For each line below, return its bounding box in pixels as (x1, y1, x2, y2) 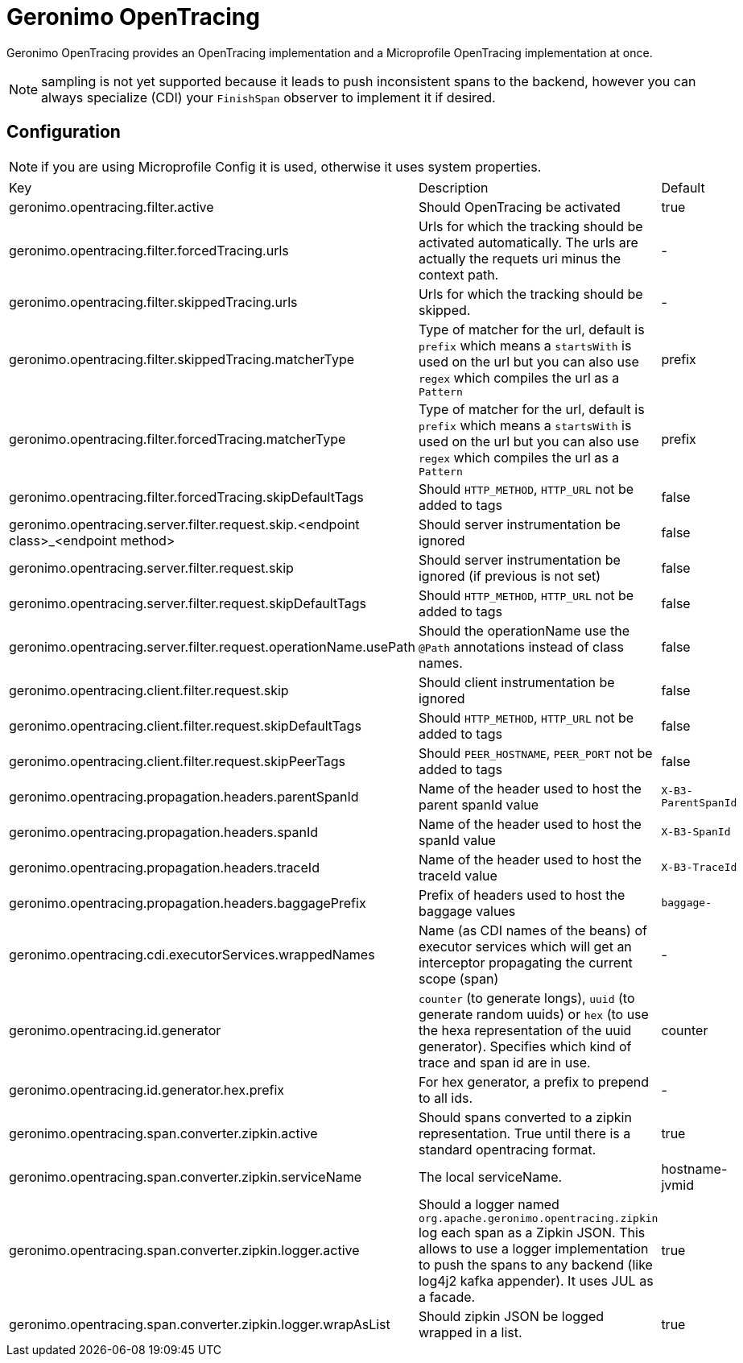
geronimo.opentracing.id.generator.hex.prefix (9, 1081, 285, 1098)
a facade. (418, 1288, 476, 1305)
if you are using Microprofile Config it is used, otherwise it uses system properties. (41, 158, 542, 175)
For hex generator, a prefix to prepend (418, 1073, 650, 1090)
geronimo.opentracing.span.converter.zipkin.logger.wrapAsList (9, 1315, 390, 1332)
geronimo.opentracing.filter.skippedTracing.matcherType (9, 351, 354, 368)
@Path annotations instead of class (418, 638, 624, 655)
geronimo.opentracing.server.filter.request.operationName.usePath (9, 638, 415, 655)
